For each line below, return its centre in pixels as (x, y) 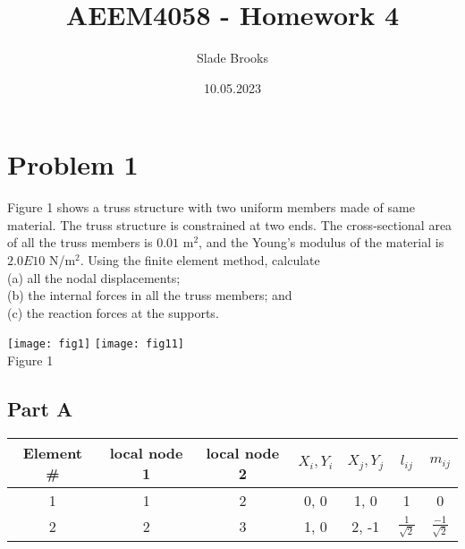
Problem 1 (73, 164)
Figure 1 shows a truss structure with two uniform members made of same (211, 207)
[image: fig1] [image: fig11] (96, 344)
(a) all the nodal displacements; (94, 277)
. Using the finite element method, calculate (200, 260)
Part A (40, 409)
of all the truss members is (80, 242)
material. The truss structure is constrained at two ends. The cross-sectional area (230, 224)
